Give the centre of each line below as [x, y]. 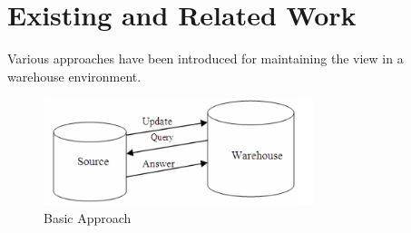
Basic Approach [88, 217]
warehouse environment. [74, 76]
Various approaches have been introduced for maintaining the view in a [205, 58]
